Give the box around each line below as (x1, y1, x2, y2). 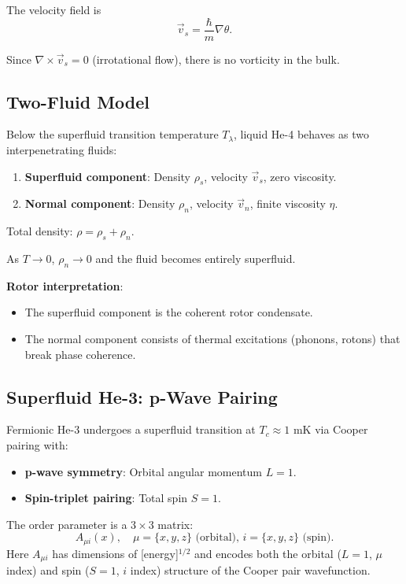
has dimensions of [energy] (52, 545, 179, 561)
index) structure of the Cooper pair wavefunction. (130, 562, 371, 578)
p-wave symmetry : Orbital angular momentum (24, 463, 262, 479)
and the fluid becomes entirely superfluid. (95, 250, 296, 267)
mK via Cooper (293, 421, 368, 438)
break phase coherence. (24, 346, 136, 362)
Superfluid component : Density (24, 168, 191, 184)
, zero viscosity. (263, 168, 337, 184)
